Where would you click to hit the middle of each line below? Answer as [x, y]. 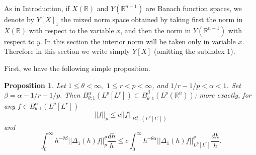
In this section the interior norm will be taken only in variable [140, 41]
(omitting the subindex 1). [195, 51]
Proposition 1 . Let [35, 85]
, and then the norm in [156, 30]
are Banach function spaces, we [194, 8]
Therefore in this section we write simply [67, 51]
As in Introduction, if [37, 8]
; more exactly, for [223, 95]
